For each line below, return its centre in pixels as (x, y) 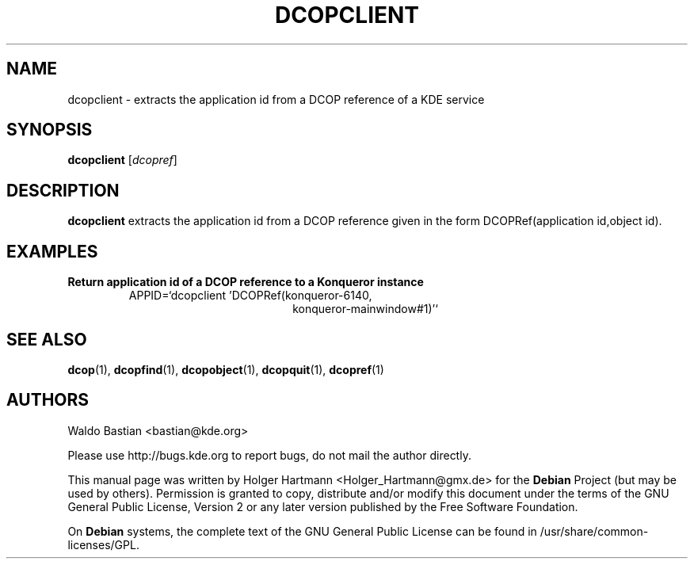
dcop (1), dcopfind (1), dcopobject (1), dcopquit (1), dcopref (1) (226, 369)
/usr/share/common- (594, 531)
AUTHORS (48, 400)
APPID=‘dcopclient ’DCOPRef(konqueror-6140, (250, 296)
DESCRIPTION (63, 190)
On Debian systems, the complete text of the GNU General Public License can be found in (302, 531)
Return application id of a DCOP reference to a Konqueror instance (246, 282)
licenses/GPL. (103, 544)
